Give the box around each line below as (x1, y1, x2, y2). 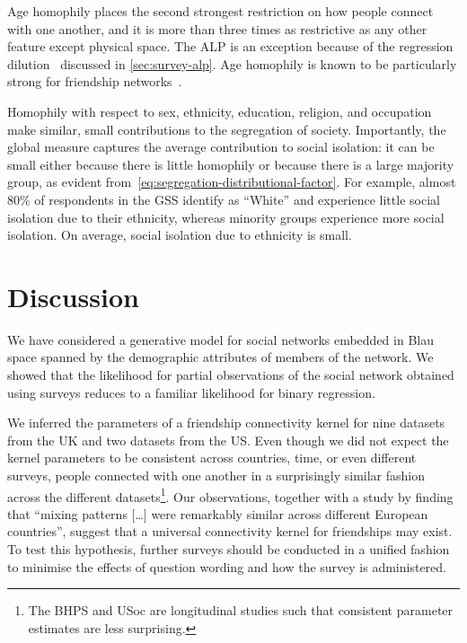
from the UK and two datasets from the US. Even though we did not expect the (7, 430, 449, 449)
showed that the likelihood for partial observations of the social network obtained (7, 366, 454, 384)
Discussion (7, 277, 139, 314)
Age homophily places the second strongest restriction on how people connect (7, 2, 434, 20)
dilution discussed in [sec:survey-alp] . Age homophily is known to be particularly (7, 54, 457, 73)
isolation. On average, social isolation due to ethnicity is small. (7, 225, 352, 244)
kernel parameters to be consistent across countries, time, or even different (7, 448, 417, 467)
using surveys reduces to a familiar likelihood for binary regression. (7, 383, 375, 401)
